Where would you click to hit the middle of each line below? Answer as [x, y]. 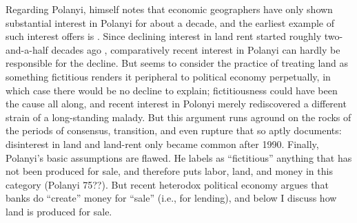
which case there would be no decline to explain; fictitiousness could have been [172, 90]
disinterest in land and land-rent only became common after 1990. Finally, [162, 144]
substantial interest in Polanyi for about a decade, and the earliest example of [170, 22]
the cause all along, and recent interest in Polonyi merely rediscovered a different [176, 104]
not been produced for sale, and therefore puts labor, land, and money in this [169, 171]
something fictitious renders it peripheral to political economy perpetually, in [168, 76]
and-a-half [27, 49]
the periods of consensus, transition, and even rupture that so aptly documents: [174, 130]
